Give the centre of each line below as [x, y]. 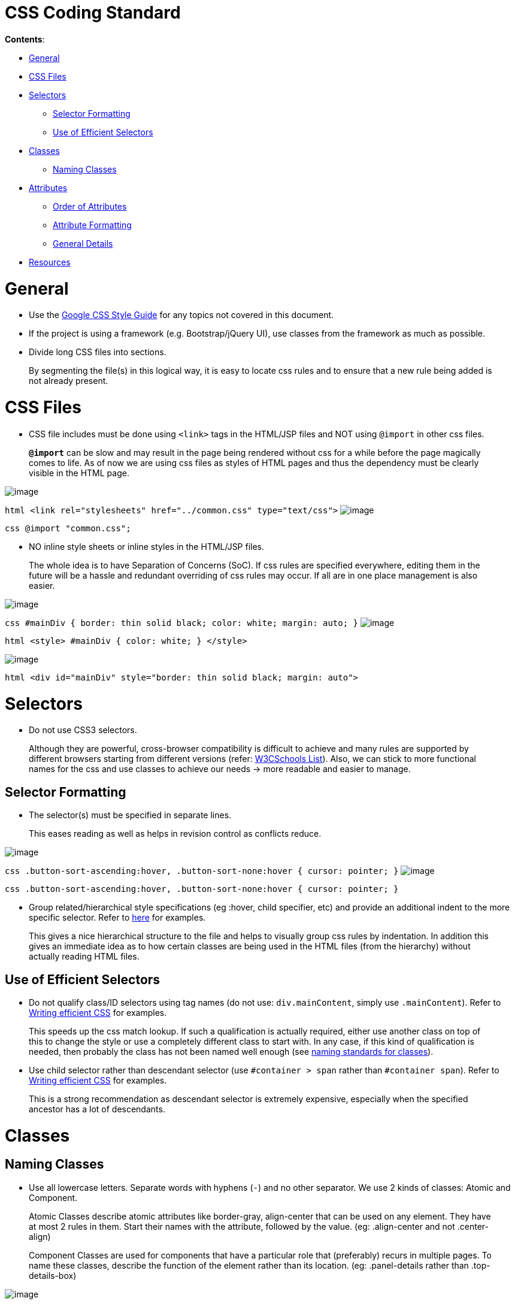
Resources [50, 262]
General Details [83, 243]
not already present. [69, 381]
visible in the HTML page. [79, 473]
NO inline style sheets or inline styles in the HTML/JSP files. [147, 546]
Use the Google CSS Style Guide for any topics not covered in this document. [181, 315]
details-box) [53, 1275]
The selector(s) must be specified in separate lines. [130, 815]
